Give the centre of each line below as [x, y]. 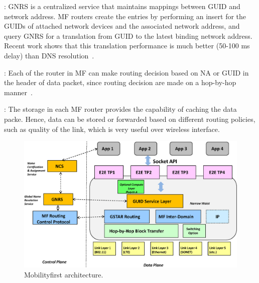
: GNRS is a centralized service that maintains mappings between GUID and [122, 6]
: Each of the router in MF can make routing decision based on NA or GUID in [126, 72]
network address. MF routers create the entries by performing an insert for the [125, 16]
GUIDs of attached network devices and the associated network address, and [122, 26]
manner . [18, 92]
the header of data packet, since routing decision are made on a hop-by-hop [120, 82]
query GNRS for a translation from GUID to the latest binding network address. [128, 36]
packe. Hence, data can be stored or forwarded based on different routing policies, [130, 119]
